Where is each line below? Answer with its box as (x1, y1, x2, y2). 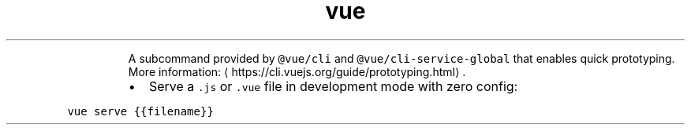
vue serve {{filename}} (67, 104, 214, 118)
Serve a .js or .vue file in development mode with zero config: (148, 78, 518, 94)
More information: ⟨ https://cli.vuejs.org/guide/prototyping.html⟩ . (128, 64, 466, 78)
